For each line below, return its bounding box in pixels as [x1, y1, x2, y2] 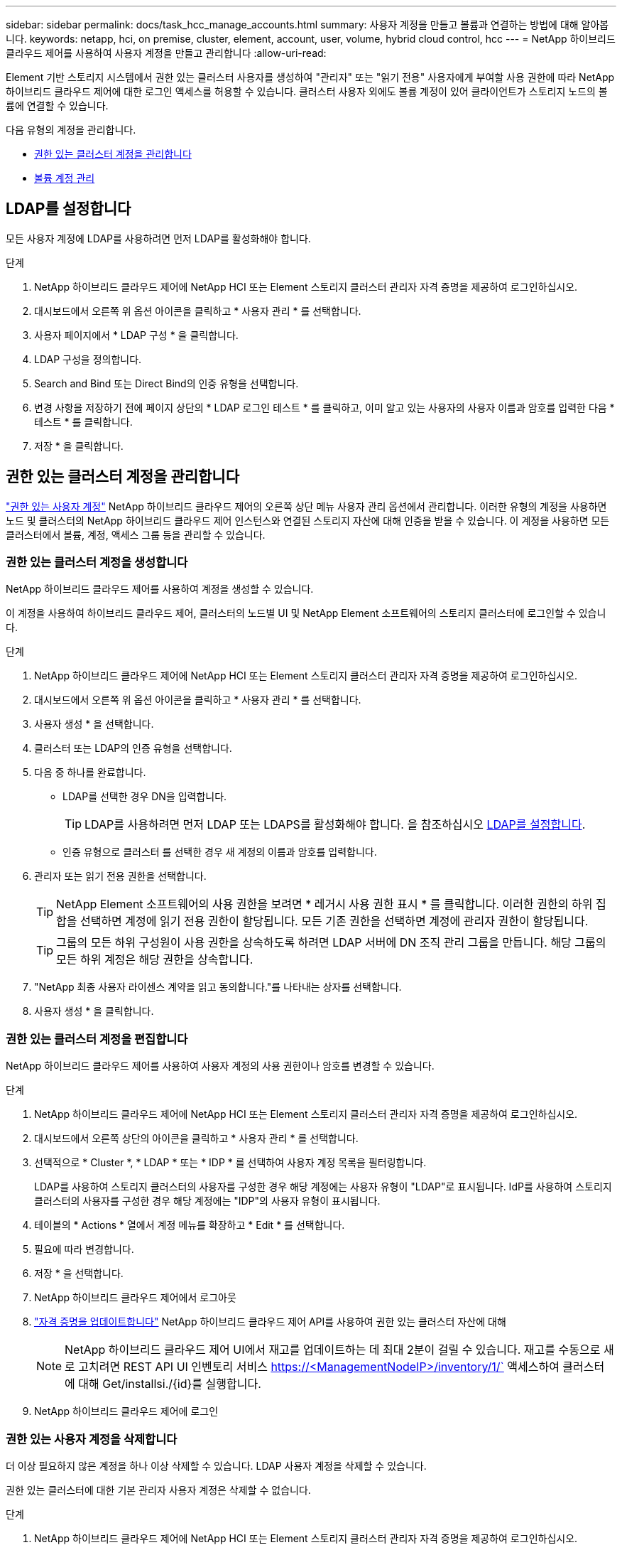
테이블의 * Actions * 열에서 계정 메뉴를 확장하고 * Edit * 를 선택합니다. [34, 1219, 345, 1232]
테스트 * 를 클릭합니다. [34, 415, 133, 428]
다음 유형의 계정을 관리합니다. [6, 124, 136, 136]
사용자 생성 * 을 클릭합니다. [34, 1005, 154, 1018]
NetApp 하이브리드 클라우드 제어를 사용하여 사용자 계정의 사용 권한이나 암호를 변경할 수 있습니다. [6, 1060, 435, 1072]
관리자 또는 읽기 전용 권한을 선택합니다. [34, 870, 207, 883]
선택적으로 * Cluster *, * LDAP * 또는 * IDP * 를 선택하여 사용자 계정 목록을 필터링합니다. [34, 1156, 427, 1169]
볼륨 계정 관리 [34, 172, 95, 184]
